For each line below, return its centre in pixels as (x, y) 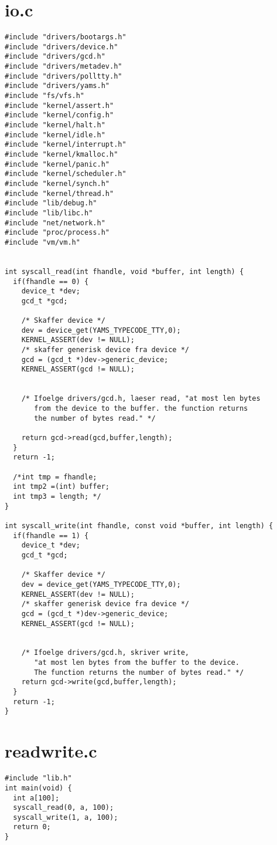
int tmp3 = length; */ (57, 496)
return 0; (32, 827)
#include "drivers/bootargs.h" (66, 37)
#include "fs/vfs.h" (45, 96)
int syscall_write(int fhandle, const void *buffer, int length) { (139, 525)
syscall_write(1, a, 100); (66, 817)
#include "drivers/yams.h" (57, 86)
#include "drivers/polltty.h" (64, 76)
